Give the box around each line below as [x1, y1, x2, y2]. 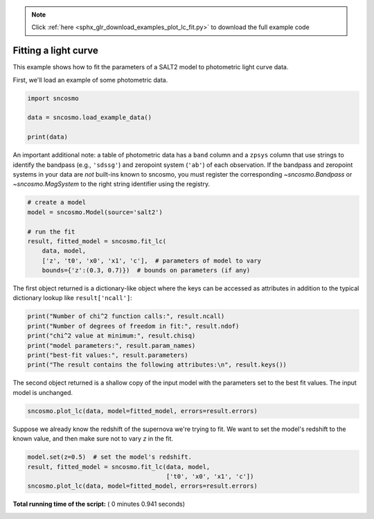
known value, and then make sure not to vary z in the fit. [12, 434, 173, 443]
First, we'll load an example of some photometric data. [12, 76, 168, 84]
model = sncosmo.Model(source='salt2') [27, 208, 163, 216]
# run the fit [27, 227, 75, 236]
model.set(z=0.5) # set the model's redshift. [27, 453, 192, 461]
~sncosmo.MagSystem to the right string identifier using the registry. [12, 180, 211, 188]
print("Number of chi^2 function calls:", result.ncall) [27, 313, 225, 320]
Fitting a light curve [12, 45, 98, 57]
